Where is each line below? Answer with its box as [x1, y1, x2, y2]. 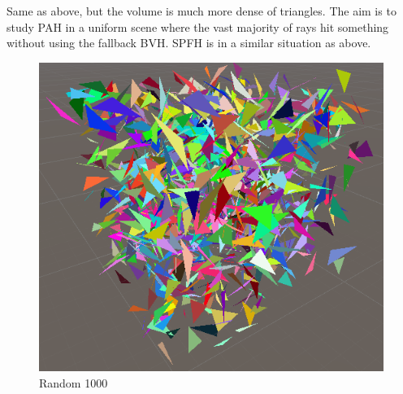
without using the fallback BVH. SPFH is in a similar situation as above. [6, 34, 371, 51]
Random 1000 [39, 374, 108, 391]
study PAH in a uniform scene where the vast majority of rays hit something [6, 18, 389, 35]
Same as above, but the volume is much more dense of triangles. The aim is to [6, 2, 396, 19]
